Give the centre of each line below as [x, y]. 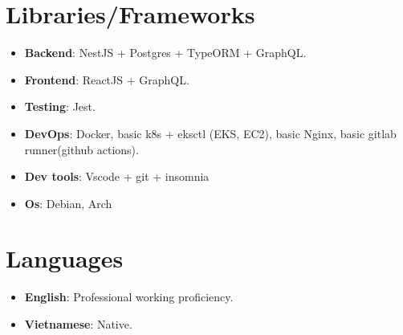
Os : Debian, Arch [68, 203]
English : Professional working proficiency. [129, 297]
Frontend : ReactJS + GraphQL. [107, 79]
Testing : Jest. [60, 106]
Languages [65, 258]
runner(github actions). [81, 149]
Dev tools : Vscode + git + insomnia [117, 176]
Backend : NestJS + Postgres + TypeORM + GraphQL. [165, 53]
